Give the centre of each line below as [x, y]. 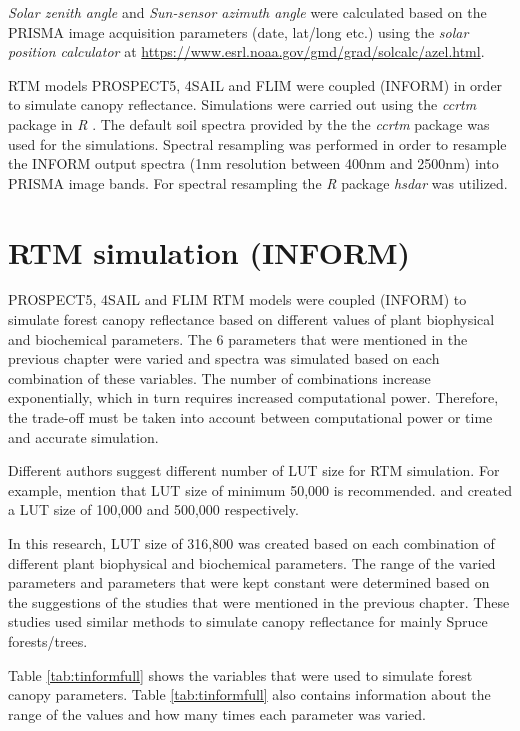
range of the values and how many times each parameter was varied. [217, 713]
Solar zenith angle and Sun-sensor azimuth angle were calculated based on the [247, 12]
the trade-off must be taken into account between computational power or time [250, 417]
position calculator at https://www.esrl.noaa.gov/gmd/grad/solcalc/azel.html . [246, 51]
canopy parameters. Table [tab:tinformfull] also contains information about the [249, 694]
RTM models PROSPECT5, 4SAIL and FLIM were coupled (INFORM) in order [255, 84]
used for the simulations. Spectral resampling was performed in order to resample [257, 143]
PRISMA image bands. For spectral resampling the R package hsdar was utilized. [258, 182]
